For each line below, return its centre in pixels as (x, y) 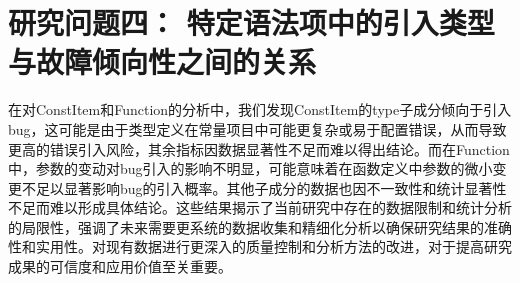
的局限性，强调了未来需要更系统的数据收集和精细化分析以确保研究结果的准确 (260, 226)
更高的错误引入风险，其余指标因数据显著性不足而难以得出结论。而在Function (259, 148)
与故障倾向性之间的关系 (162, 61)
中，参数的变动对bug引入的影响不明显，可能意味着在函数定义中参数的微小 (250, 168)
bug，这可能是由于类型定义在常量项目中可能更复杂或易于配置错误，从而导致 (257, 128)
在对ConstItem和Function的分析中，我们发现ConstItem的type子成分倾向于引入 (260, 109)
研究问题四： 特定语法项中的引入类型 (251, 22)
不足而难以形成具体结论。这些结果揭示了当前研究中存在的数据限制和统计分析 (260, 207)
